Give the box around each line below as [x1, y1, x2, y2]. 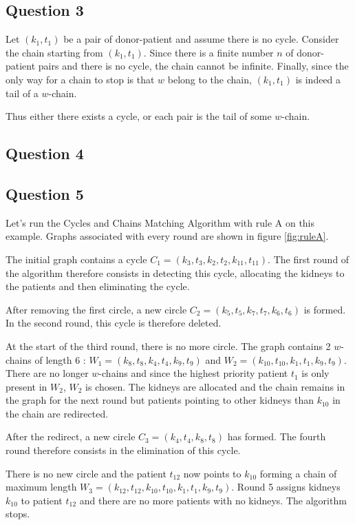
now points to [183, 466, 241, 480]
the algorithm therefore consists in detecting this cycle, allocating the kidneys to [6, 265, 345, 280]
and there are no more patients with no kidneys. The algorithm [79, 493, 347, 507]
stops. [6, 506, 30, 521]
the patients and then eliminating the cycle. [6, 279, 190, 294]
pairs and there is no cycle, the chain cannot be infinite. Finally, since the [38, 59, 349, 73]
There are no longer [6, 366, 89, 380]
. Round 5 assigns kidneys [231, 480, 341, 494]
